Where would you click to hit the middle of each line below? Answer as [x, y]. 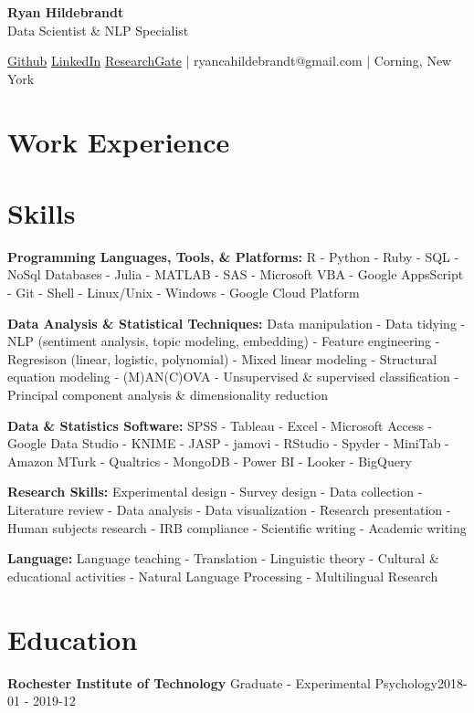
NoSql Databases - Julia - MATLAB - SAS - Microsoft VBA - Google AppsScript [236, 274]
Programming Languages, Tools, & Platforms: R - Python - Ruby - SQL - [233, 256]
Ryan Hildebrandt [66, 12]
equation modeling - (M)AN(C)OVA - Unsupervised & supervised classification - [233, 377]
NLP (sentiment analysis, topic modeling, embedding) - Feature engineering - [224, 341]
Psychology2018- [421, 682]
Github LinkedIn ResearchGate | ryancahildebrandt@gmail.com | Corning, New [230, 61]
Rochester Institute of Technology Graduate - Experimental [189, 682]
